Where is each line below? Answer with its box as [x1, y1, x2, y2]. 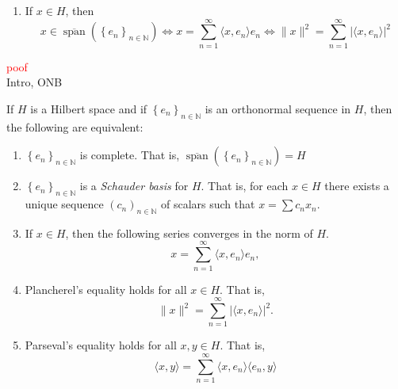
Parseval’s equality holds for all [25, 337, 177, 353]
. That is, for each [201, 177, 289, 194]
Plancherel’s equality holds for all [25, 280, 187, 297]
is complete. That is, [79, 147, 180, 163]
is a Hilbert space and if [30, 100, 147, 116]
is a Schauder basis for [79, 177, 189, 194]
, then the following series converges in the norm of [65, 224, 313, 241]
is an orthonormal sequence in [205, 100, 351, 116]
